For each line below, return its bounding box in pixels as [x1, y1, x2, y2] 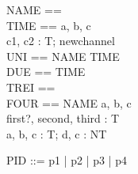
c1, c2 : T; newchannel [6, 32, 115, 49]
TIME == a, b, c [6, 17, 91, 33]
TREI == [6, 78, 56, 95]
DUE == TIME [6, 63, 86, 80]
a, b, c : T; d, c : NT [6, 125, 107, 142]
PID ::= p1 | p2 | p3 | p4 [6, 152, 128, 168]
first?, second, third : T [6, 110, 120, 127]
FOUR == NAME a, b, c [6, 94, 132, 111]
